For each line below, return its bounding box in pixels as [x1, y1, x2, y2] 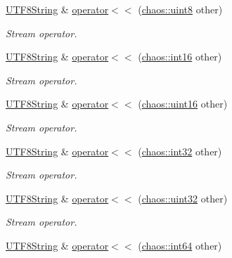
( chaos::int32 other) [138, 143, 222, 158]
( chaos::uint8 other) [138, 2, 223, 16]
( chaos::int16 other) [138, 49, 222, 64]
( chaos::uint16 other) [138, 96, 228, 111]
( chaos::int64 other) [138, 238, 222, 252]
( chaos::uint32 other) [138, 191, 228, 205]
